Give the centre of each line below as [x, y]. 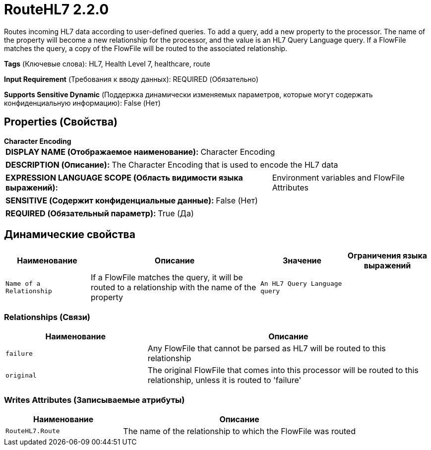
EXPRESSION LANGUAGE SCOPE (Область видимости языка [124, 177]
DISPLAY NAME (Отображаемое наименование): [102, 152]
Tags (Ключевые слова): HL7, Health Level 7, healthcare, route [107, 64]
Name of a [23, 284]
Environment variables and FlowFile [338, 177]
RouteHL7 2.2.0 [57, 9]
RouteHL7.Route [33, 431]
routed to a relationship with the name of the [174, 288]
